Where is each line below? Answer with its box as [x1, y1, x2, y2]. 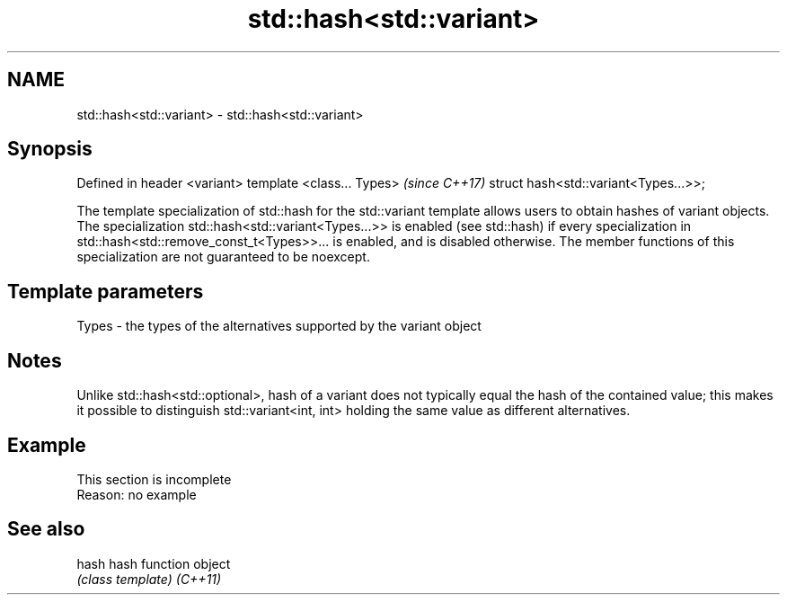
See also [7, 518, 85, 541]
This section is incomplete [76, 471, 232, 487]
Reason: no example [76, 486, 197, 502]
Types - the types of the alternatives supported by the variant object [76, 318, 482, 334]
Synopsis [7, 137, 93, 161]
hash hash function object [76, 555, 231, 571]
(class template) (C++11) [76, 571, 222, 587]
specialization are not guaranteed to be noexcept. [76, 249, 370, 265]
